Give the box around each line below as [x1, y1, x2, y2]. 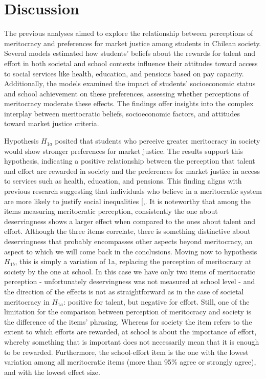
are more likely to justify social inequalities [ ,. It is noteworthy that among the [4, 195, 251, 206]
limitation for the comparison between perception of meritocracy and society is [4, 306, 252, 317]
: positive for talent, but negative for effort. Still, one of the [63, 296, 250, 307]
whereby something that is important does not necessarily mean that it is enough [4, 336, 259, 347]
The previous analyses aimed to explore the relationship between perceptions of [4, 28, 253, 38]
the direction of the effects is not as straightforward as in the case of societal [4, 286, 244, 296]
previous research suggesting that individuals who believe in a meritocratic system [4, 186, 262, 196]
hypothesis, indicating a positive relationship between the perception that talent [4, 155, 255, 166]
